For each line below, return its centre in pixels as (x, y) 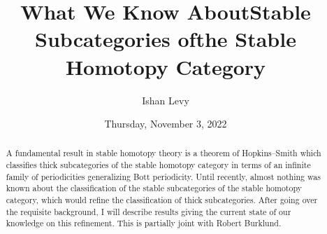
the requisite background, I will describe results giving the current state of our (148, 211)
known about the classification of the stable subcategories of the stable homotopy (154, 188)
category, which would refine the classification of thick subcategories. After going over (162, 200)
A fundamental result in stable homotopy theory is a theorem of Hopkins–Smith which (163, 153)
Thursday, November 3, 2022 (166, 124)
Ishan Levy (166, 100)
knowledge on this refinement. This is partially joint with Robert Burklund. (144, 223)
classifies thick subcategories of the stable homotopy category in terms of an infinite (158, 165)
